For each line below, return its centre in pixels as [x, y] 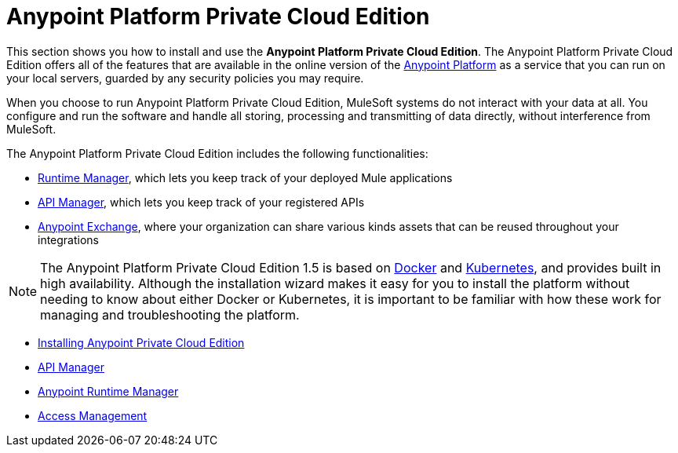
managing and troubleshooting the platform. [170, 314]
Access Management [93, 415]
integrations [69, 239]
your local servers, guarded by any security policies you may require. [185, 78]
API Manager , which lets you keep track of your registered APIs [201, 202]
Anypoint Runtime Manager [108, 391]
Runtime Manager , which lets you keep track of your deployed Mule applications [245, 177]
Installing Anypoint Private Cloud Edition [141, 342]
